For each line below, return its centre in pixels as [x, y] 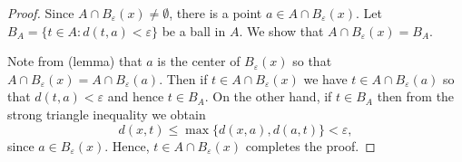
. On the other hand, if [268, 96]
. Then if [183, 78]
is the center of [199, 61]
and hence [136, 96]
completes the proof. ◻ [310, 145]
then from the [416, 96]
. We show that [281, 30]
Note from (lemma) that [75, 61]
